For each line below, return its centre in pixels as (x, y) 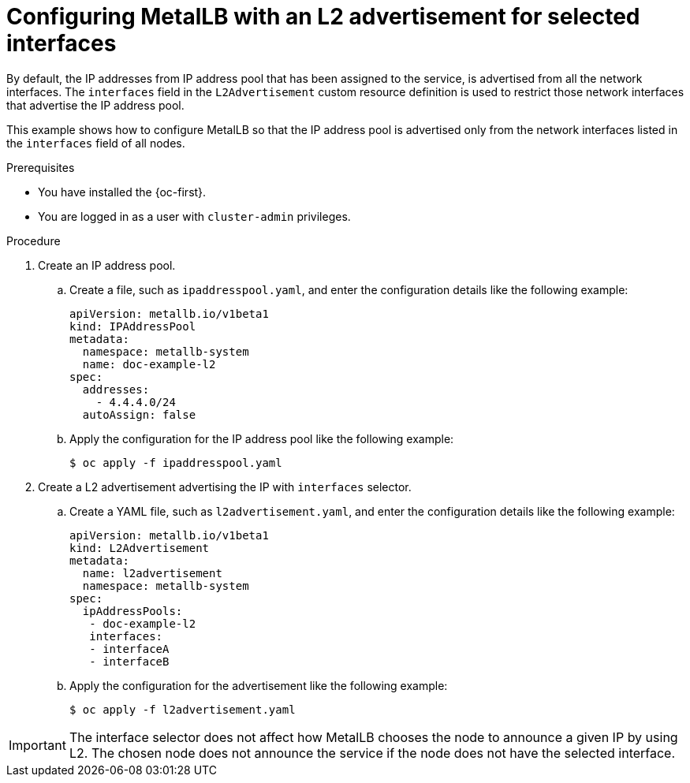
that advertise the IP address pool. (95, 105)
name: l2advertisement (152, 573)
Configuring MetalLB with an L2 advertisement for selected (323, 17)
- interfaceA (129, 649)
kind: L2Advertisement (140, 548)
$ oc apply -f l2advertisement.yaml (183, 709)
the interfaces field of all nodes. (96, 143)
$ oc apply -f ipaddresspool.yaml (176, 462)
